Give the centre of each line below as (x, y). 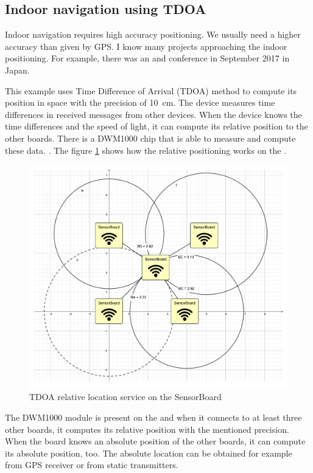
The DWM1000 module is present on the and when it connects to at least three (153, 417)
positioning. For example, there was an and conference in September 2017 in (147, 58)
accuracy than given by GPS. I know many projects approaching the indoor (146, 46)
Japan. (17, 70)
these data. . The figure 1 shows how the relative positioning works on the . (146, 150)
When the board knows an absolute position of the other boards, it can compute (155, 441)
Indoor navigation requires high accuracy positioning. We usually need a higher (153, 34)
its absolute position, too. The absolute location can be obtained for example (149, 453)
